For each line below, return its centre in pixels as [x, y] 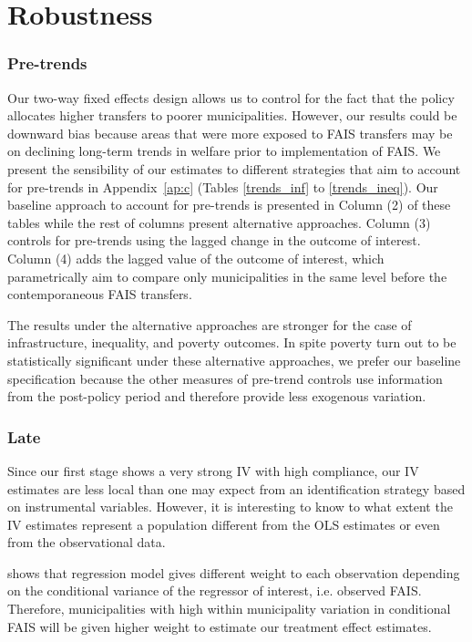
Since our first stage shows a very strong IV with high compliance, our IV [213, 470]
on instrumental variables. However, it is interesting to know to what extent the [230, 507]
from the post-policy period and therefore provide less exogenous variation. [217, 396]
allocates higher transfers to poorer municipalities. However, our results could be [232, 115]
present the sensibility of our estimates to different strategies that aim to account [234, 168]
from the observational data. [87, 542]
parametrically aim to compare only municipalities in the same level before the [227, 276]
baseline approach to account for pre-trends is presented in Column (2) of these [229, 205]
